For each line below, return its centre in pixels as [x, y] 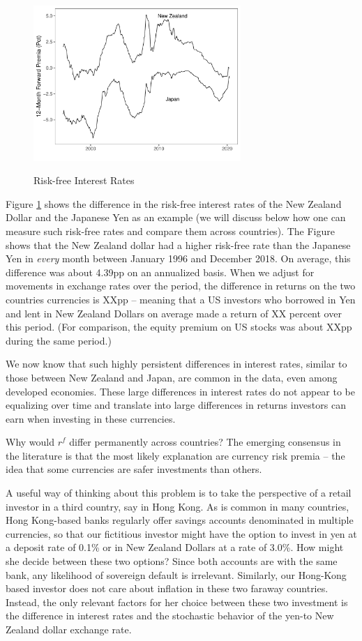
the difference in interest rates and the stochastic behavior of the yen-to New [170, 616]
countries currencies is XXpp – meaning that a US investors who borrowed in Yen [181, 299]
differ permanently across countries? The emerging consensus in [205, 442]
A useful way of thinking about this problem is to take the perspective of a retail [179, 493]
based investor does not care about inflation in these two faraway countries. [167, 588]
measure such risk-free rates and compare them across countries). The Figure [170, 231]
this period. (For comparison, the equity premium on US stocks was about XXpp [179, 327]
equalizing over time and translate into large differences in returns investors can [176, 405]
